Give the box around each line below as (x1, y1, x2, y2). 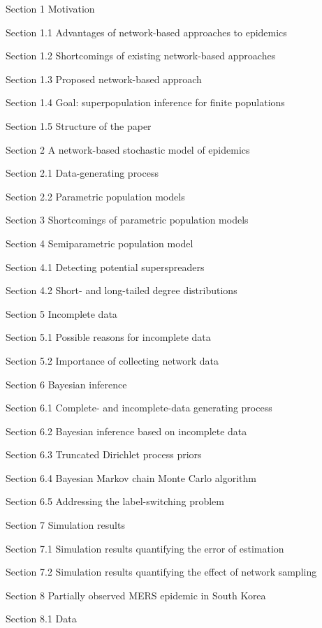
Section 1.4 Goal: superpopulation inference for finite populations (6, 95, 285, 110)
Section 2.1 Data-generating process (6, 166, 159, 180)
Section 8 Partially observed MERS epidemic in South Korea (6, 587, 266, 602)
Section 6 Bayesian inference (6, 377, 127, 391)
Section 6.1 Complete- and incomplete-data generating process (6, 400, 272, 415)
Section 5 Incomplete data (6, 306, 117, 321)
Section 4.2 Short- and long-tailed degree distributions (6, 283, 237, 298)
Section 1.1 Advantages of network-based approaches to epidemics (6, 24, 287, 39)
